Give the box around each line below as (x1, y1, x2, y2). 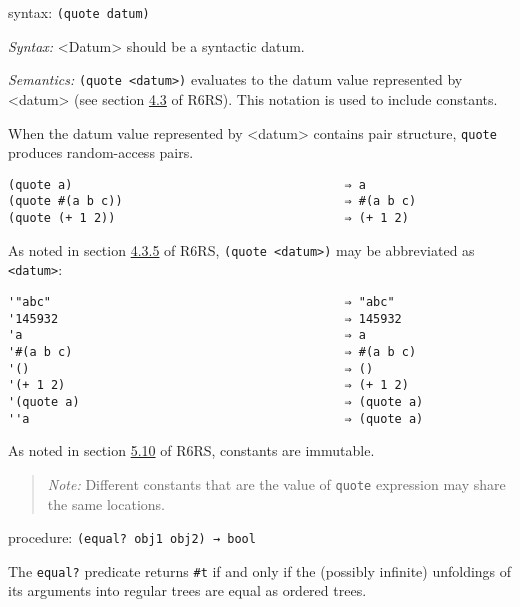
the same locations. (47, 493, 165, 514)
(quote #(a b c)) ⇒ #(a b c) (8, 194, 417, 209)
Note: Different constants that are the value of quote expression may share (47, 473, 506, 494)
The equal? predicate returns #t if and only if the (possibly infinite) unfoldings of (8, 560, 512, 581)
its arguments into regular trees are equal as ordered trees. (8, 580, 367, 601)
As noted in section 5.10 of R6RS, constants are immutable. (8, 440, 375, 461)
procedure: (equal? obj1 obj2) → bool (8, 527, 256, 548)
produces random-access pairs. (8, 142, 194, 163)
